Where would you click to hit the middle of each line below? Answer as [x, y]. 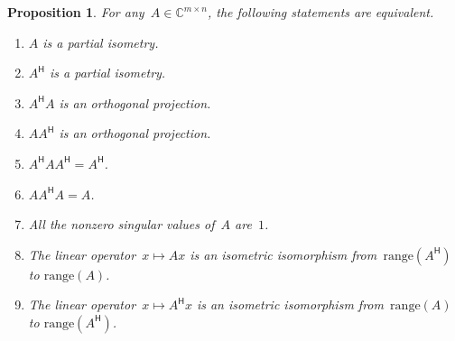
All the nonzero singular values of [121, 224]
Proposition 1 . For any [76, 12]
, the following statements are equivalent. [320, 12]
